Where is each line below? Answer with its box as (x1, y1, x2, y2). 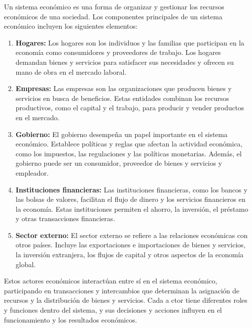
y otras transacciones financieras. (15, 213, 115, 224)
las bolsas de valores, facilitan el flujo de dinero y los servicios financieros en (15, 194, 246, 204)
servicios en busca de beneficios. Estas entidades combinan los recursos (15, 93, 229, 103)
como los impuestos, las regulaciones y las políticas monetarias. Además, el (15, 148, 242, 158)
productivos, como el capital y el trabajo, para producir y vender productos (15, 102, 244, 113)
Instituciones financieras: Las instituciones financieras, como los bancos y (15, 184, 248, 194)
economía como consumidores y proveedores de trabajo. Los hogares (15, 47, 221, 57)
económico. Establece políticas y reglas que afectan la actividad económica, (15, 139, 243, 149)
